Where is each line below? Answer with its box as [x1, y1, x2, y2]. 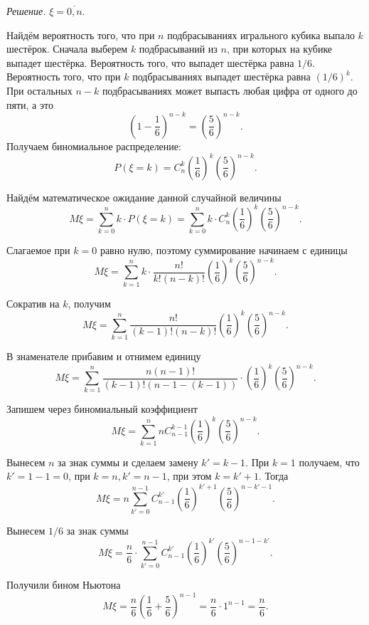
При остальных [6, 83, 73, 98]
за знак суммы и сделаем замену [57, 454, 198, 469]
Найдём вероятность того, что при [6, 27, 155, 42]
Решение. [6, 4, 46, 18]
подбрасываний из [139, 41, 218, 56]
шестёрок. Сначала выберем [6, 41, 128, 56]
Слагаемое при [6, 243, 70, 258]
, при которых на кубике [226, 41, 333, 56]
